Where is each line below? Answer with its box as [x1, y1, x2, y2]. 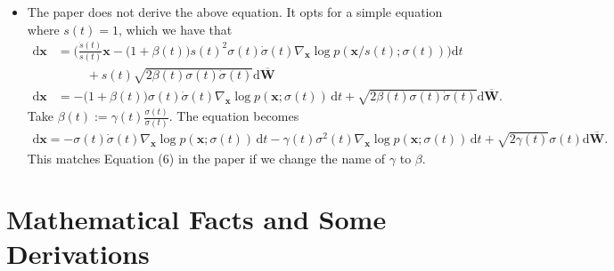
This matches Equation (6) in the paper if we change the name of [27, 148, 386, 167]
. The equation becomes [168, 107, 299, 125]
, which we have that [119, 20, 233, 38]
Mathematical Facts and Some [6, 201, 387, 237]
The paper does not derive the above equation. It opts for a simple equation [27, 3, 443, 20]
